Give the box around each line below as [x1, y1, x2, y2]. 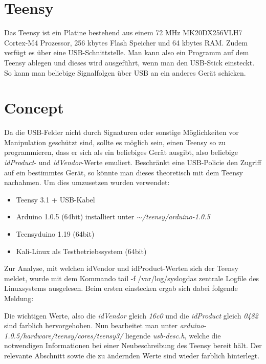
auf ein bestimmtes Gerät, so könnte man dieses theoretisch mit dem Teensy [4, 167, 243, 177]
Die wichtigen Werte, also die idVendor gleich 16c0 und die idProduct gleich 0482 [4, 310, 258, 321]
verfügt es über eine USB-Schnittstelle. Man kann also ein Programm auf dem [4, 47, 249, 58]
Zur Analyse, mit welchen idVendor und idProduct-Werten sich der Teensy [4, 263, 238, 274]
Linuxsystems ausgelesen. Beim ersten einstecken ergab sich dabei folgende [4, 283, 238, 293]
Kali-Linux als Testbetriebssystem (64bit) [16, 245, 147, 256]
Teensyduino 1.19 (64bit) [16, 228, 95, 239]
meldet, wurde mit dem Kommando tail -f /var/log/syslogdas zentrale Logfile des [4, 272, 259, 283]
